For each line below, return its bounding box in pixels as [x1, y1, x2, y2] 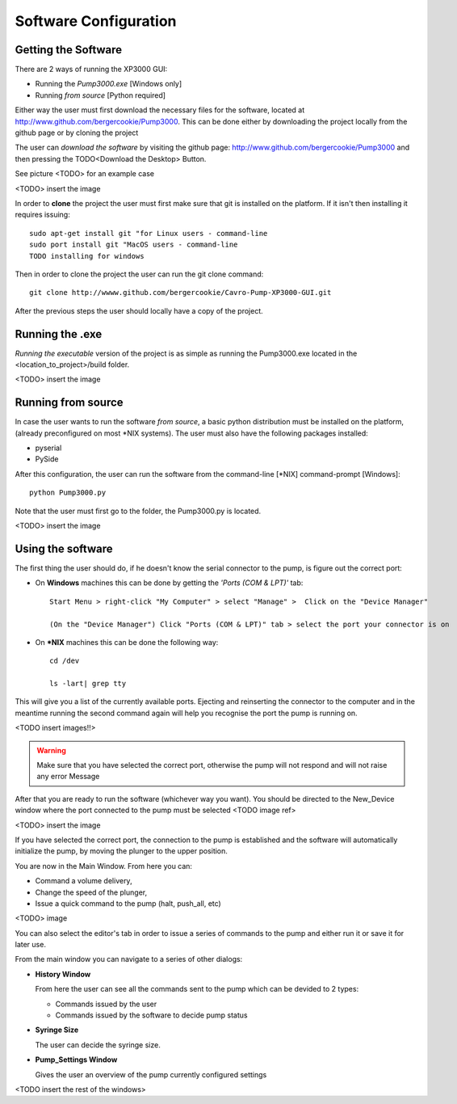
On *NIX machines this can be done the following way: [35, 637, 219, 647]
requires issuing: [15, 210, 70, 220]
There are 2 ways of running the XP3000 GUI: [15, 65, 168, 74]
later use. [15, 940, 46, 950]
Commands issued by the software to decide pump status [55, 1010, 248, 1020]
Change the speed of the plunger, [35, 887, 148, 897]
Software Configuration [15, 12, 177, 30]
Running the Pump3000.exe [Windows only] [35, 79, 182, 89]
